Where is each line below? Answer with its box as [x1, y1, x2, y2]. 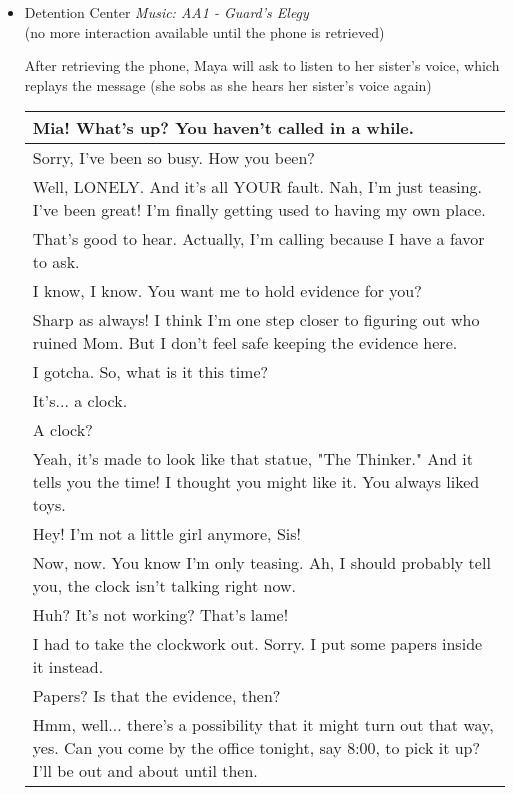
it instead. [32, 655, 104, 679]
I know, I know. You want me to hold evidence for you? [32, 279, 422, 303]
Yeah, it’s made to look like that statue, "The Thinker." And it [32, 447, 473, 471]
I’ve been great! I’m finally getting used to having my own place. [32, 198, 486, 222]
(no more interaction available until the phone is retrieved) [24, 21, 385, 42]
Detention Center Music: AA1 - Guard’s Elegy [24, 2, 309, 22]
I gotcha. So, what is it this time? [32, 360, 269, 384]
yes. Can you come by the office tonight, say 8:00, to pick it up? [32, 736, 481, 760]
